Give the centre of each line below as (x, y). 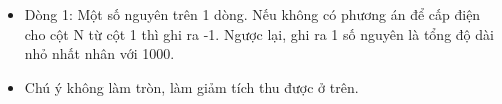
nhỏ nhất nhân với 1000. (99, 53)
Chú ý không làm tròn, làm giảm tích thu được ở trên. (191, 86)
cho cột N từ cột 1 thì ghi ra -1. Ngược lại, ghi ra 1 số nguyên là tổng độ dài (259, 33)
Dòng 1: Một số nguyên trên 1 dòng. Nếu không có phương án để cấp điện (252, 14)
